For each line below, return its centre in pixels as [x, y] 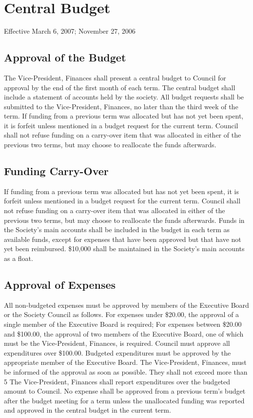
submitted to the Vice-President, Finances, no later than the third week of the [121, 106]
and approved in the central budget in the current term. [88, 410]
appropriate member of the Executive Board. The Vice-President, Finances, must [125, 362]
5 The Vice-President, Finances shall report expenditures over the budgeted [117, 381]
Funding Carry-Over [56, 171]
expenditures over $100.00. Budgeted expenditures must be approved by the [117, 352]
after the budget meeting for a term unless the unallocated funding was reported [124, 400]
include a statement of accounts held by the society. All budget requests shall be [124, 97]
